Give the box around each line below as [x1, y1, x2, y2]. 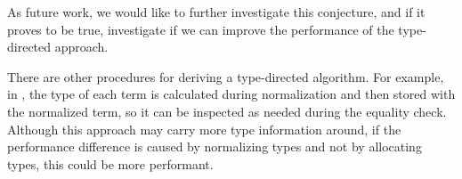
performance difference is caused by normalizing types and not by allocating [7, 137, 422, 156]
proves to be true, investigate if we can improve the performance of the [7, 20, 394, 38]
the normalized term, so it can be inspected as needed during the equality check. [7, 102, 447, 120]
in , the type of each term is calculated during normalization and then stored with [7, 85, 456, 103]
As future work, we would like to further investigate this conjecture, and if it [7, 3, 426, 20]
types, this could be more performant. [7, 154, 214, 173]
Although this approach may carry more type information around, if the [7, 119, 401, 138]
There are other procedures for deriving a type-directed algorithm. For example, [7, 67, 444, 85]
